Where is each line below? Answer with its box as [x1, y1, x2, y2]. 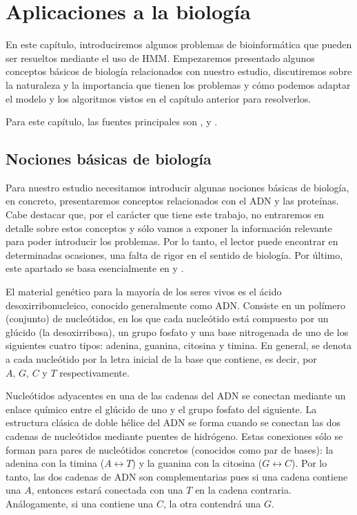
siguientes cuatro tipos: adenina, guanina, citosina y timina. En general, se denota [6, 338, 351, 353]
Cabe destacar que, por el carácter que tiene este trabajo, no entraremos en [6, 207, 325, 222]
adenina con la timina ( [6, 456, 105, 470]
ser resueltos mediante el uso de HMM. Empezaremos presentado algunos [6, 50, 315, 65]
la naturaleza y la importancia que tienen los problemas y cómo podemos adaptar [6, 77, 351, 92]
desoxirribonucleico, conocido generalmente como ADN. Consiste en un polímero [6, 297, 345, 312]
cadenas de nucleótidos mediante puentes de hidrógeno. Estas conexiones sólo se [6, 428, 343, 443]
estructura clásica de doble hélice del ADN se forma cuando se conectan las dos [6, 415, 341, 430]
